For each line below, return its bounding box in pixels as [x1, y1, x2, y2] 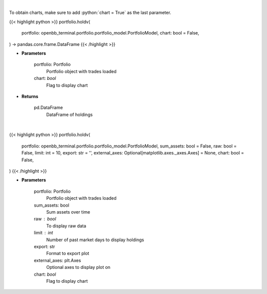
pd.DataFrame [34, 105, 63, 110]
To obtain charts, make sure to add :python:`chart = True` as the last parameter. [9, 10, 172, 16]
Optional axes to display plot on [46, 264, 111, 270]
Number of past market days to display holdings [46, 237, 144, 243]
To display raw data [46, 222, 87, 229]
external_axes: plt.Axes [34, 257, 81, 263]
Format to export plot [46, 251, 89, 257]
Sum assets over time [46, 209, 90, 215]
